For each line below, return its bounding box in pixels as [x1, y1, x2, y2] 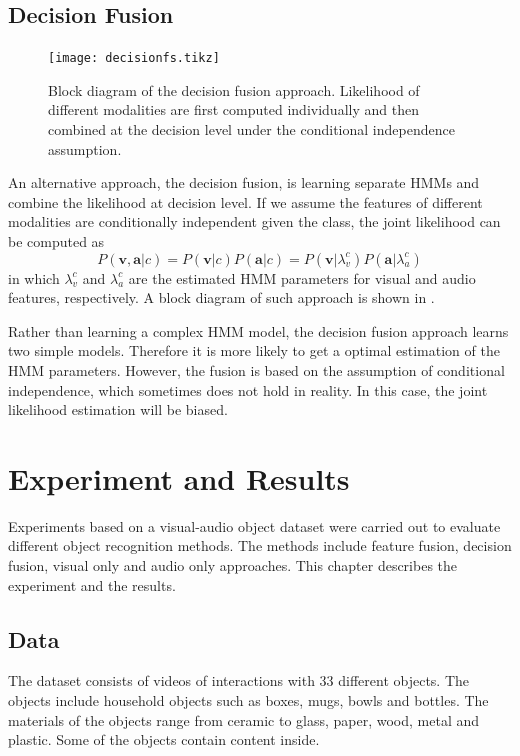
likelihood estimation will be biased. [8, 399, 228, 420]
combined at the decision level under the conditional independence [48, 119, 455, 140]
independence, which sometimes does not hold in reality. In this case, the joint [8, 379, 488, 400]
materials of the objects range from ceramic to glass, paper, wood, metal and [8, 709, 480, 730]
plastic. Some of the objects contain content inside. [8, 729, 320, 750]
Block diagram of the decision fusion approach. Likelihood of [48, 79, 420, 100]
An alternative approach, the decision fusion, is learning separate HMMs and [8, 172, 480, 193]
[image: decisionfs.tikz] [48, 51, 220, 66]
